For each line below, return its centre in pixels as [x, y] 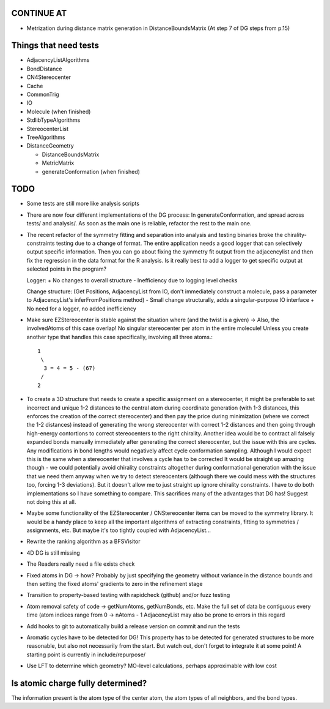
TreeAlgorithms [46, 137]
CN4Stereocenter [49, 77]
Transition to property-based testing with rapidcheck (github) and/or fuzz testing [128, 595]
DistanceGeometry [50, 146]
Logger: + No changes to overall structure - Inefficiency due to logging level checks [132, 280]
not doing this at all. [51, 501]
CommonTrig [43, 94]
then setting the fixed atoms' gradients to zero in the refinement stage [115, 584]
